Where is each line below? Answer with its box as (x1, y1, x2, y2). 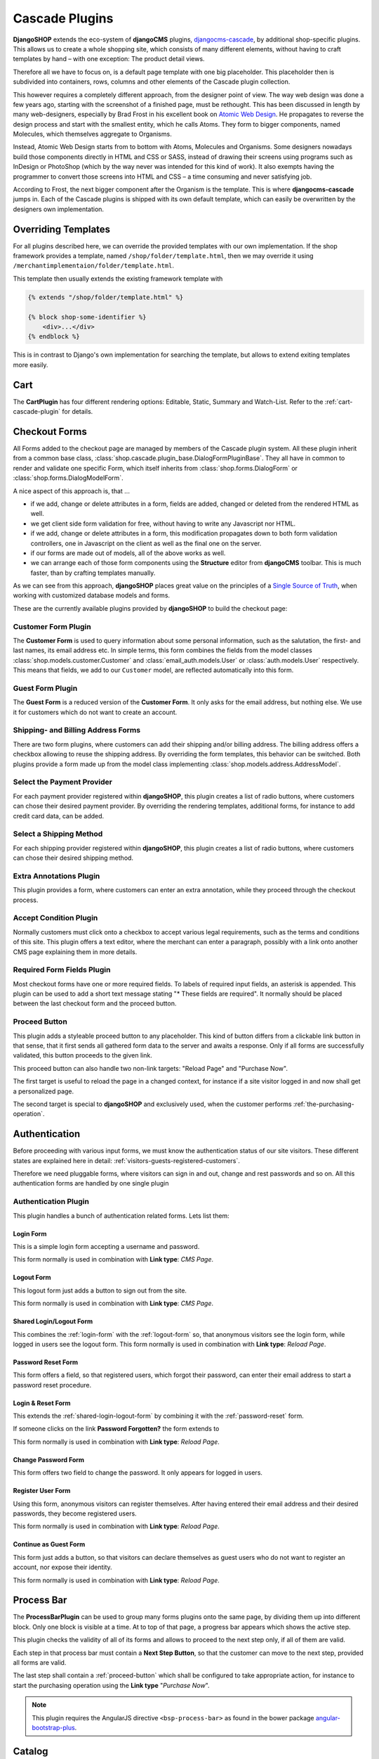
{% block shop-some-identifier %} (27, 313, 147, 321)
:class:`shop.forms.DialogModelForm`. (13, 474, 124, 482)
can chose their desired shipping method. (13, 853, 133, 862)
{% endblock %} (27, 333, 80, 341)
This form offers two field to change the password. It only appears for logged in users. (13, 1468, 263, 1477)
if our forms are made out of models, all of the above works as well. (30, 549, 226, 557)
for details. (62, 407, 93, 416)
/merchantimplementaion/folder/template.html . (13, 261, 175, 270)
